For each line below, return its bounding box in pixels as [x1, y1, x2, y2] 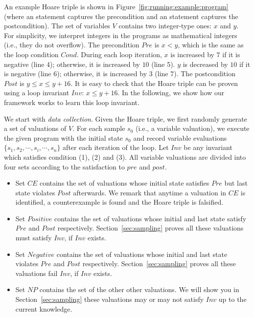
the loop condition [4, 49, 59, 59]
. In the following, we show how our [117, 87, 225, 98]
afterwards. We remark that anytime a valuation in [73, 187, 227, 197]
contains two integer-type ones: [118, 21, 211, 31]
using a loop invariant [4, 87, 69, 98]
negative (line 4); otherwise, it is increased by [4, 59, 140, 69]
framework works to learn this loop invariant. [4, 97, 139, 107]
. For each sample [72, 123, 125, 133]
